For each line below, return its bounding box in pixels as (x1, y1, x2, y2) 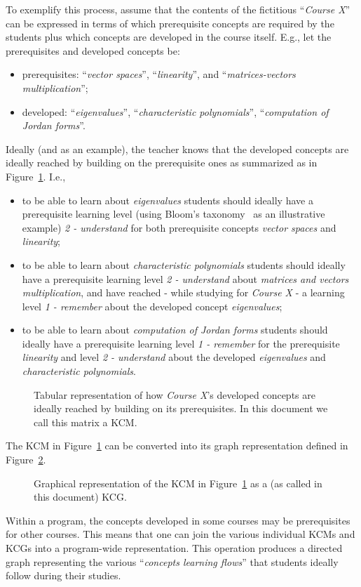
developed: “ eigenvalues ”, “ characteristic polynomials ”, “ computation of (22, 104, 329, 119)
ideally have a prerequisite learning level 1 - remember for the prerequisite (22, 336, 340, 350)
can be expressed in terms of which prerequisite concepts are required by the (6, 15, 334, 30)
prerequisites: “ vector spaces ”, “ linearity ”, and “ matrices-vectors (22, 67, 296, 81)
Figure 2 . (6, 452, 46, 467)
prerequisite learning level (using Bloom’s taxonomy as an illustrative (22, 206, 325, 221)
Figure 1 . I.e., (6, 169, 66, 183)
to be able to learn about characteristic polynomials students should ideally (22, 257, 346, 272)
